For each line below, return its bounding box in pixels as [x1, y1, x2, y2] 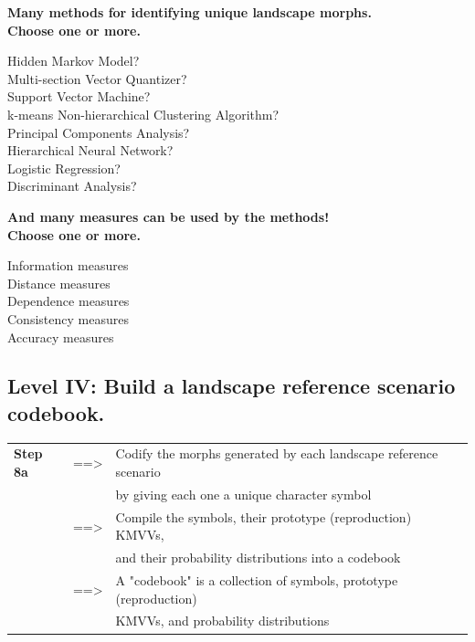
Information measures [7, 256, 129, 275]
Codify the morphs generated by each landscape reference [115, 444, 438, 463]
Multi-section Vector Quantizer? [7, 68, 187, 88]
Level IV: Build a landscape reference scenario [7, 372, 456, 400]
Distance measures [7, 273, 111, 292]
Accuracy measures [7, 327, 114, 346]
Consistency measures [7, 309, 129, 328]
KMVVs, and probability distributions [115, 611, 330, 630]
